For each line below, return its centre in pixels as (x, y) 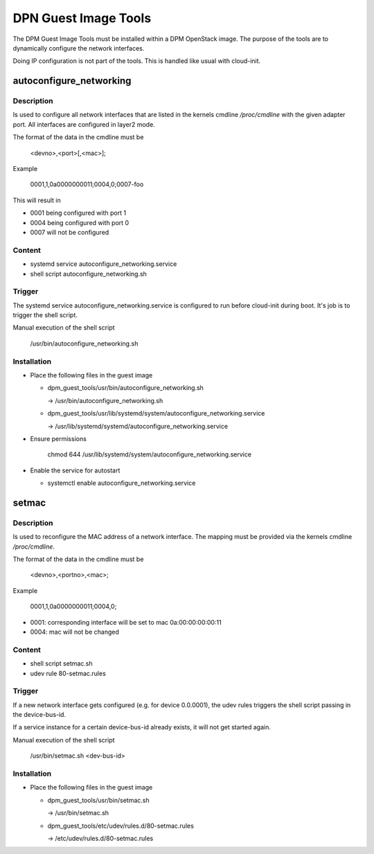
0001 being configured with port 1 (78, 213)
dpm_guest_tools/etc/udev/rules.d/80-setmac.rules (121, 826)
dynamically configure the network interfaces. (79, 48)
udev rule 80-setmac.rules (68, 673)
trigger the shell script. (45, 315)
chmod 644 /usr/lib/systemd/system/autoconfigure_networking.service (150, 454)
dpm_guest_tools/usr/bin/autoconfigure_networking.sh (126, 388)
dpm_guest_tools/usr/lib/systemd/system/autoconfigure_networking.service (156, 413)
